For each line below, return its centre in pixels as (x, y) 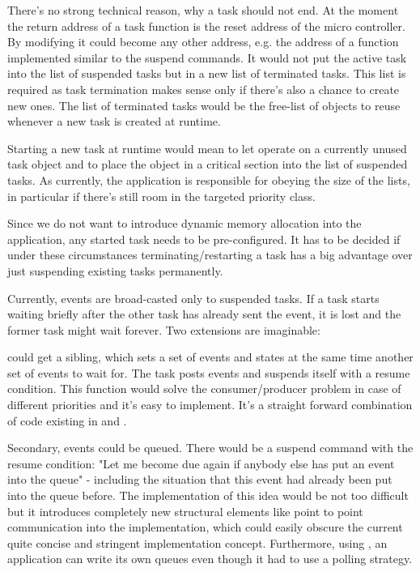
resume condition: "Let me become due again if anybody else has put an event (201, 463)
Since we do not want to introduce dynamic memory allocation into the (185, 223)
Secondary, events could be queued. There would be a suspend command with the (210, 448)
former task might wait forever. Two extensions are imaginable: (164, 329)
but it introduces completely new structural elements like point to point (185, 511)
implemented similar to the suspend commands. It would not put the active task (207, 57)
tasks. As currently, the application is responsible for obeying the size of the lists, (209, 179)
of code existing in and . (67, 420)
